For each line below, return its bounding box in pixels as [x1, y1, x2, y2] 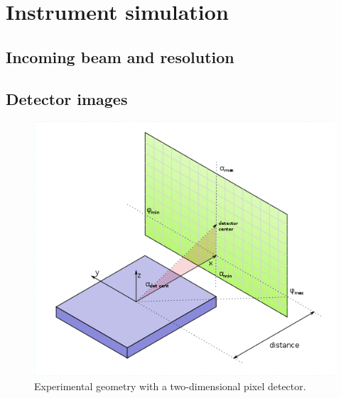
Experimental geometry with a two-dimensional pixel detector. [34, 378, 306, 393]
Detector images [6, 87, 128, 109]
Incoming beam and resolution [6, 45, 234, 67]
